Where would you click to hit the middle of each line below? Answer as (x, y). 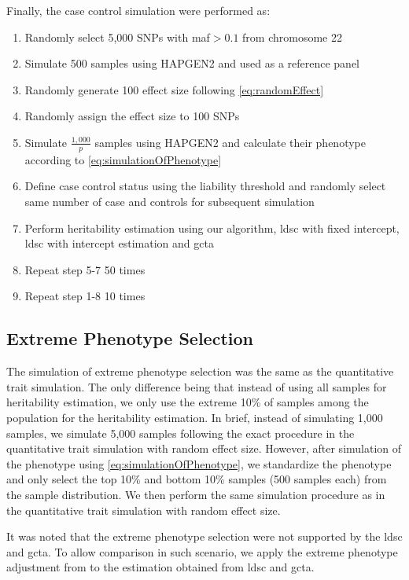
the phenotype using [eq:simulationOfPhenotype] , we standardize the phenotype (199, 463)
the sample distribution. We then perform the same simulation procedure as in (196, 494)
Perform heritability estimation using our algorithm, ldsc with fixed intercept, (212, 228)
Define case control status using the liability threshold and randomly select (205, 186)
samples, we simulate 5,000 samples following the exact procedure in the (181, 433)
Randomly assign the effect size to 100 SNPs (132, 116)
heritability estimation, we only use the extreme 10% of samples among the (188, 402)
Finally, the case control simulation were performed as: (138, 10)
